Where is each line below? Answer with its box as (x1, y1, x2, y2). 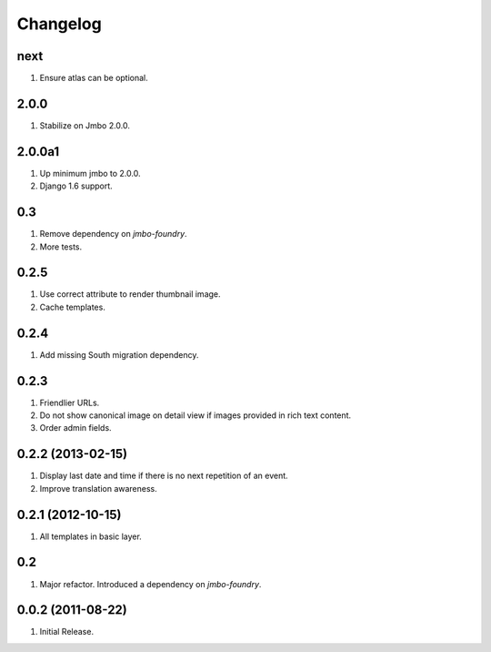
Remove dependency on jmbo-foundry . (39, 229, 187, 239)
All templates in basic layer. (39, 531, 143, 542)
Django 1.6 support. (39, 180, 113, 191)
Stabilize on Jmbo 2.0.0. (39, 119, 131, 131)
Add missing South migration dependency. (39, 349, 199, 360)
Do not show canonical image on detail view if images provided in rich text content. (39, 410, 352, 421)
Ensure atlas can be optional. (39, 73, 149, 84)
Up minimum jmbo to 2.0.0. (39, 168, 141, 178)
